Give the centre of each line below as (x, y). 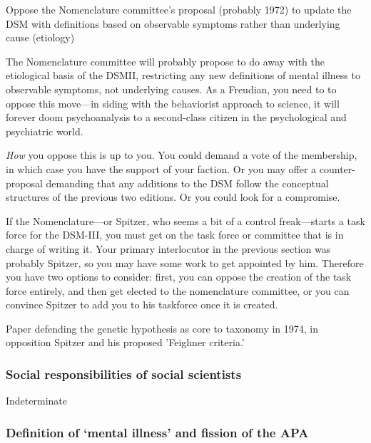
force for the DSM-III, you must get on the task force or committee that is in (175, 235)
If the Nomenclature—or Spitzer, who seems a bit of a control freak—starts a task (185, 220)
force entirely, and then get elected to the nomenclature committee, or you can (178, 290)
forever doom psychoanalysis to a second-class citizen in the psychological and (176, 117)
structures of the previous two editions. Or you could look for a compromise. (173, 197)
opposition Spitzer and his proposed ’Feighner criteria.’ (125, 342)
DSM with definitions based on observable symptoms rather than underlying (173, 23)
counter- (337, 168)
